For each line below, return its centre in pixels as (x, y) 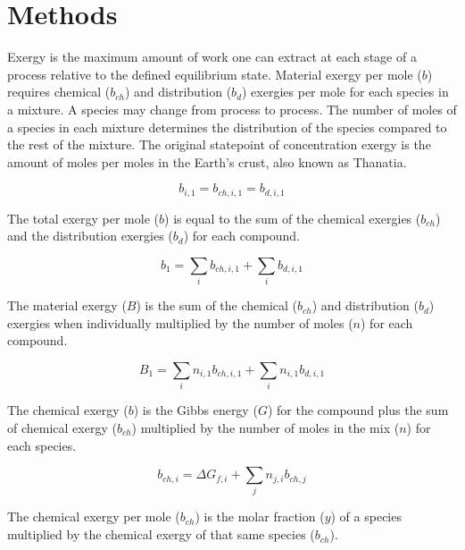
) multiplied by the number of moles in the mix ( (266, 427)
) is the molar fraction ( (260, 516)
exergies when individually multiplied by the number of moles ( (180, 322)
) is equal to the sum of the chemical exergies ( (293, 218)
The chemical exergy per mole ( (94, 516)
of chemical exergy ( (62, 427)
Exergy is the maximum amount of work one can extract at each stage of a (212, 57)
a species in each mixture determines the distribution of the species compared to (227, 127)
